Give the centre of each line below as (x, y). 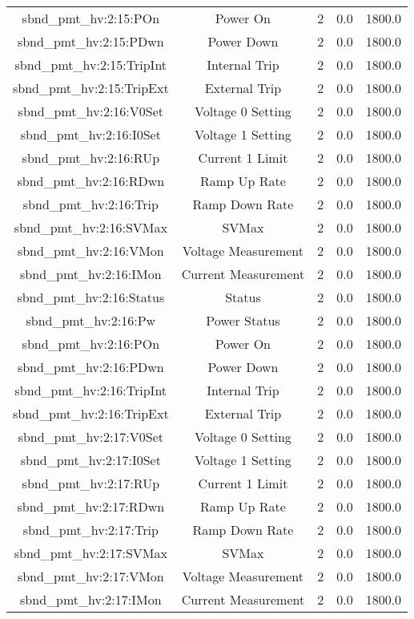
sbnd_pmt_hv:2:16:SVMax (90, 227)
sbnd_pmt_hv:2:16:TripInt (91, 390)
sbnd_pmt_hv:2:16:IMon (91, 274)
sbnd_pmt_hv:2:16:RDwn (91, 181)
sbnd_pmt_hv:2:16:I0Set (90, 134)
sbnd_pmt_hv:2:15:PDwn (90, 41)
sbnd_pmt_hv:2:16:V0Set (91, 111)
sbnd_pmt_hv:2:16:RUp (91, 158)
